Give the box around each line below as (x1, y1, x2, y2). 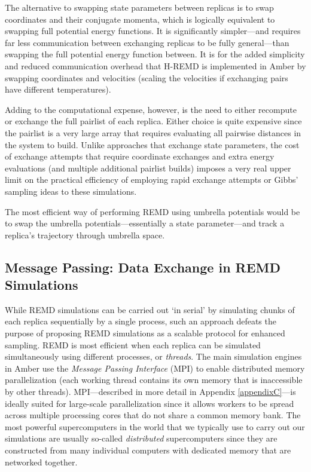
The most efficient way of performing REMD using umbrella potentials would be (5, 205, 300, 217)
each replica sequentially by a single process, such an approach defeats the (5, 315, 276, 327)
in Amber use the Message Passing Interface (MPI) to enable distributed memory (5, 361, 305, 374)
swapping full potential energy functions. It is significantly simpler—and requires (5, 24, 301, 37)
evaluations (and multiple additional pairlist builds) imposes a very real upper (5, 161, 291, 174)
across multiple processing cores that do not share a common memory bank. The (5, 409, 301, 421)
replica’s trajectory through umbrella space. (5, 228, 165, 241)
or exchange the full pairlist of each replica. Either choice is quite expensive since (5, 115, 302, 127)
